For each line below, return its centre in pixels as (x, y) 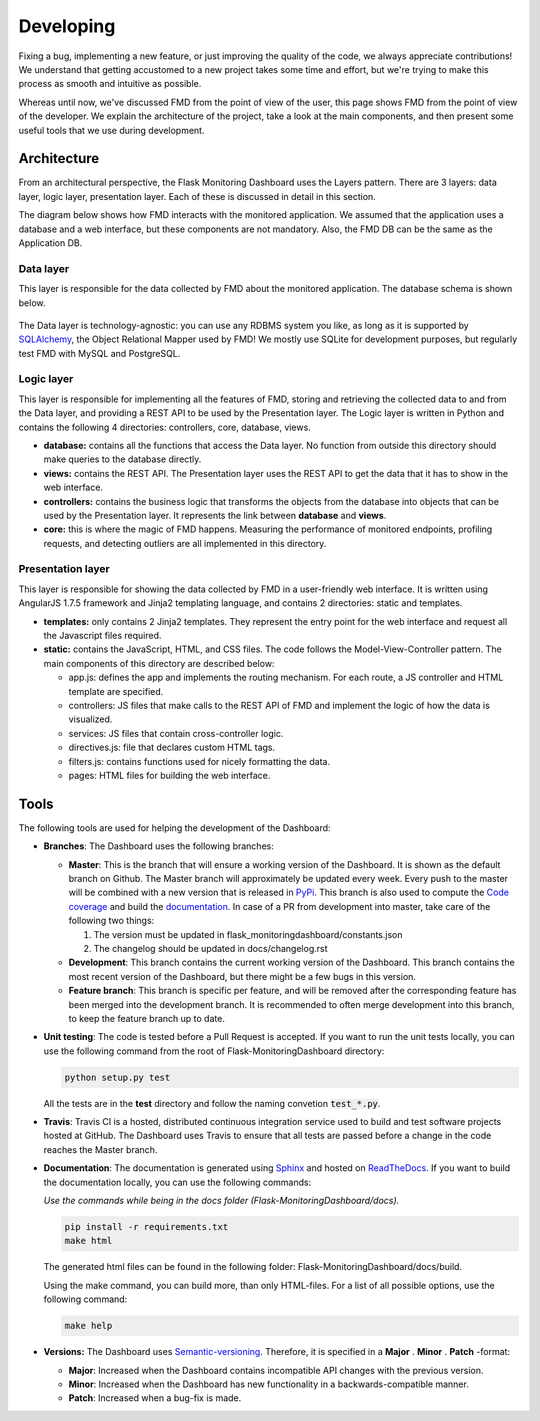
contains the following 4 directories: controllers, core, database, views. (165, 427)
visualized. (90, 719)
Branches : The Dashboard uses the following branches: (158, 846)
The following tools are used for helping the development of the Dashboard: (174, 827)
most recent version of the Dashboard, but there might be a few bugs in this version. (242, 976)
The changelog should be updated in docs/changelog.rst (210, 948)
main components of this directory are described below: (159, 663)
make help (88, 1326)
